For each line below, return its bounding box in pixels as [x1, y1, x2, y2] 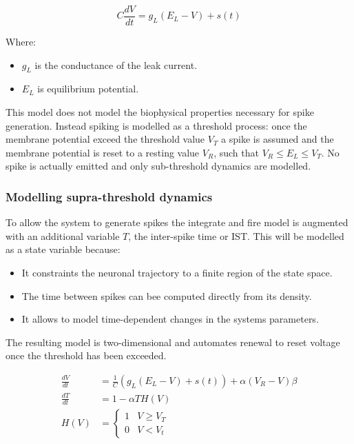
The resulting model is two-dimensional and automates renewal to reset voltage [6, 334, 340, 349]
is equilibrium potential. [37, 81, 139, 96]
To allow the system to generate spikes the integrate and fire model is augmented [6, 215, 348, 230]
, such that [214, 145, 259, 159]
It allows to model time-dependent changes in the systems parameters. [21, 312, 319, 326]
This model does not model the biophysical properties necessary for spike [6, 105, 314, 119]
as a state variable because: [6, 242, 121, 256]
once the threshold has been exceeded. [6, 348, 167, 363]
